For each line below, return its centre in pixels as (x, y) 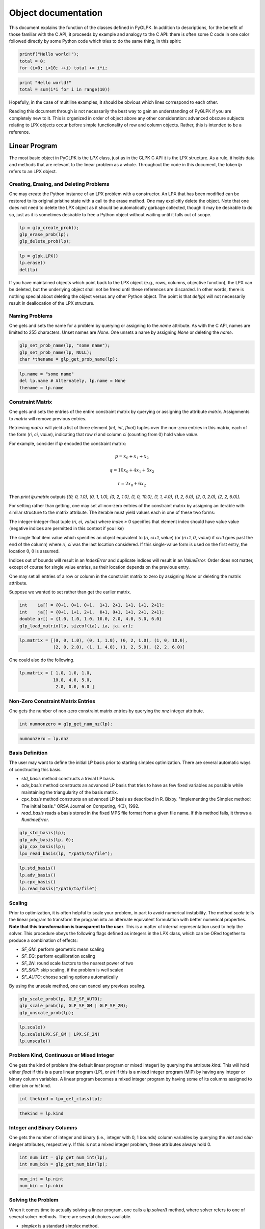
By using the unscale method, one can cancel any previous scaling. (77, 986)
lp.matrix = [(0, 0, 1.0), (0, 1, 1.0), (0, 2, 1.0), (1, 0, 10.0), (104, 641)
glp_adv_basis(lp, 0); (47, 840)
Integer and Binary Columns (43, 1127)
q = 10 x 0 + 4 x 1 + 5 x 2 (132, 470)
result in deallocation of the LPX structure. (52, 303)
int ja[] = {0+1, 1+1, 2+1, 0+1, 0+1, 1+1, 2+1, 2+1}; (92, 612)
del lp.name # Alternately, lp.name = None (73, 381)
